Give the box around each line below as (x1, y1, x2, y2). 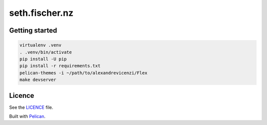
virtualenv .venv (19, 42, 62, 48)
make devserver (19, 77, 56, 83)
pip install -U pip (19, 56, 67, 62)
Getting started (9, 26, 57, 35)
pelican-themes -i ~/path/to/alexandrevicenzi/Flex (19, 70, 148, 76)
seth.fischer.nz (9, 7, 74, 18)
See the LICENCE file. (9, 104, 53, 110)
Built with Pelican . (9, 114, 45, 119)
